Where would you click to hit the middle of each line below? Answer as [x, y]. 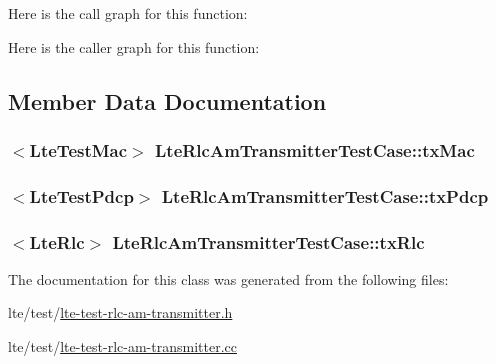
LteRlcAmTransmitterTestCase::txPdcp [325, 195]
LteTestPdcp [81, 195]
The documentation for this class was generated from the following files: [228, 278]
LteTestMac [78, 149]
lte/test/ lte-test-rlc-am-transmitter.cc [122, 346]
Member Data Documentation [167, 100]
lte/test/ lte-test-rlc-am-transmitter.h [120, 312]
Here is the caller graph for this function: [134, 46]
